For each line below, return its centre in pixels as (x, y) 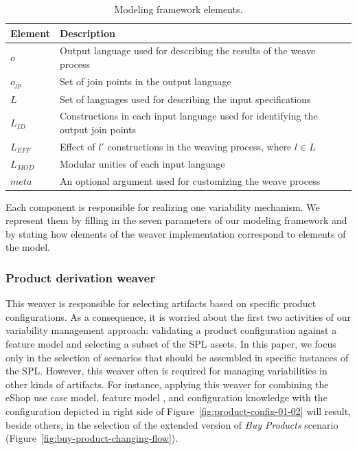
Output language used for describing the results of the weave (187, 50)
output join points (97, 130)
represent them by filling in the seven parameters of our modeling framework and (176, 220)
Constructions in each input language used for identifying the (188, 116)
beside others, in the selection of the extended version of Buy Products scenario (172, 424)
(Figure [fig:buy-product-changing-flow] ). (92, 438)
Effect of (77, 146)
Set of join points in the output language (145, 81)
